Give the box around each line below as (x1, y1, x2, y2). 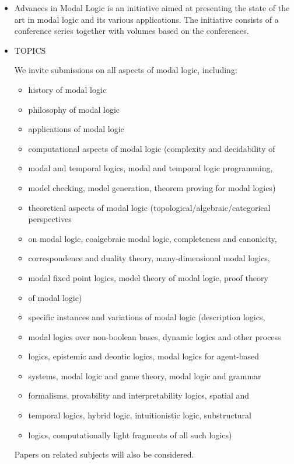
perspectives (28, 213, 72, 225)
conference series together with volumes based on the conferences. (14, 25, 249, 37)
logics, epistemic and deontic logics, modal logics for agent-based (28, 350, 260, 362)
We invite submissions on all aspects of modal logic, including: (14, 64, 237, 76)
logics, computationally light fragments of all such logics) (28, 428, 232, 441)
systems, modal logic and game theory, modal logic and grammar (28, 369, 261, 382)
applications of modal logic (28, 123, 124, 135)
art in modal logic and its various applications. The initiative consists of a (14, 13, 279, 25)
